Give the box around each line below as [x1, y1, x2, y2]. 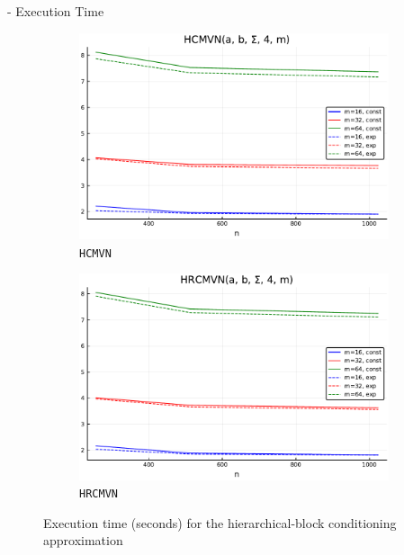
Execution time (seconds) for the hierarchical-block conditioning [43, 513, 397, 532]
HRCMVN [79, 488, 118, 501]
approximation [43, 531, 123, 550]
